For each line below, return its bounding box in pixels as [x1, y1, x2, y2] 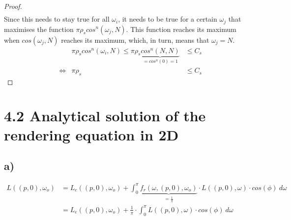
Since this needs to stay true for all [4, 14, 110, 24]
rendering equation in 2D [4, 124, 179, 144]
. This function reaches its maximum [126, 24, 236, 34]
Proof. [4, 1, 22, 11]
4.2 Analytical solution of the [4, 105, 206, 125]
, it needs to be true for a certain [118, 14, 217, 24]
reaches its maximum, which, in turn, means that [61, 34, 209, 45]
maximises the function [4, 24, 74, 34]
